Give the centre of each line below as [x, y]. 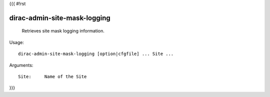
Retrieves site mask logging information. [63, 31]
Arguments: [21, 65]
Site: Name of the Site [52, 76]
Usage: [17, 42]
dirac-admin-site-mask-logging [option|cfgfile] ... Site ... [96, 54]
